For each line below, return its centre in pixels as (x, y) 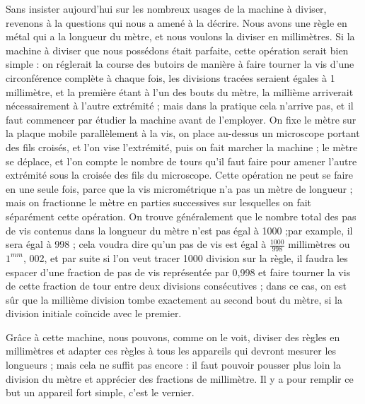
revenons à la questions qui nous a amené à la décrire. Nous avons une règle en (176, 22)
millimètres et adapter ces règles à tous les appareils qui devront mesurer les (171, 351)
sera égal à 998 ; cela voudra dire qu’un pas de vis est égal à (136, 244)
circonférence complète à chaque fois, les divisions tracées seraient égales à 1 (170, 77)
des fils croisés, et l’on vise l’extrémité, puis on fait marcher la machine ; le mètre (182, 147)
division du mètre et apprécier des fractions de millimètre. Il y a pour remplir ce (180, 378)
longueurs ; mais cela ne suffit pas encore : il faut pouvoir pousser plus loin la (173, 365)
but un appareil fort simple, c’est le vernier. (100, 392)
